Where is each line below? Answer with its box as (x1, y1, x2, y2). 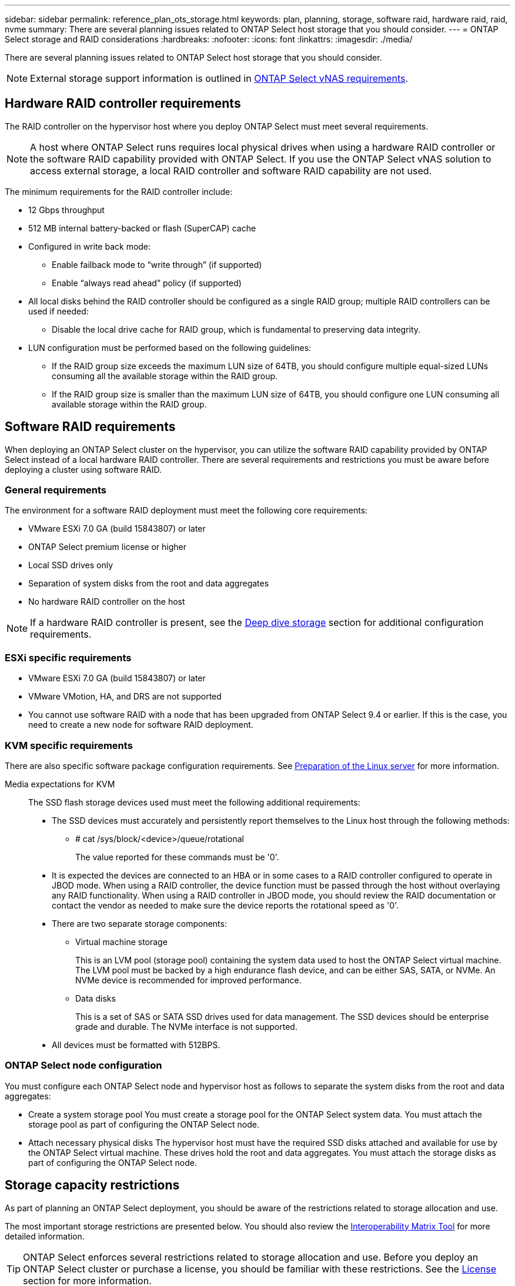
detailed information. (5, 1231, 85, 1241)
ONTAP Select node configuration (5, 1059, 162, 1072)
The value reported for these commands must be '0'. (75, 851, 279, 862)
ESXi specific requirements (5, 651, 132, 664)
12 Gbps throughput (28, 204, 105, 215)
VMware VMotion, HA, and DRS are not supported (28, 691, 222, 702)
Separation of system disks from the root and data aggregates (28, 578, 269, 589)
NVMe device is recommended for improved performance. (75, 975, 302, 985)
